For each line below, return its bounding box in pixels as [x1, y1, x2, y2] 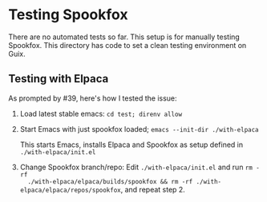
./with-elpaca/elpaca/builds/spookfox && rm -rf [27, 177, 193, 185]
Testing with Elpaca [8, 72, 109, 85]
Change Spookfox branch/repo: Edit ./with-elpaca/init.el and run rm [19, 162, 253, 172]
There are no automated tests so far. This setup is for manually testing [8, 32, 241, 42]
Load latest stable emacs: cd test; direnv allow [19, 109, 183, 118]
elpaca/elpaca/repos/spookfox [19, 186, 122, 194]
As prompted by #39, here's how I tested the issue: [8, 93, 178, 103]
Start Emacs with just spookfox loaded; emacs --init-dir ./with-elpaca [19, 124, 259, 133]
